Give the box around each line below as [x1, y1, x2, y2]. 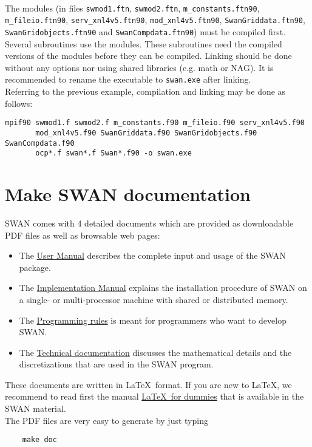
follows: [5, 97, 33, 109]
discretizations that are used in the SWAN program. [19, 358, 214, 370]
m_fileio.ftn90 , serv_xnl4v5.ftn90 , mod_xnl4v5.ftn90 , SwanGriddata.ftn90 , [5, 13, 305, 26]
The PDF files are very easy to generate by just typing [5, 414, 208, 426]
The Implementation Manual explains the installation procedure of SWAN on [19, 281, 307, 294]
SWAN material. [5, 402, 66, 415]
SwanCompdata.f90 [5, 138, 75, 148]
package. [19, 261, 51, 273]
